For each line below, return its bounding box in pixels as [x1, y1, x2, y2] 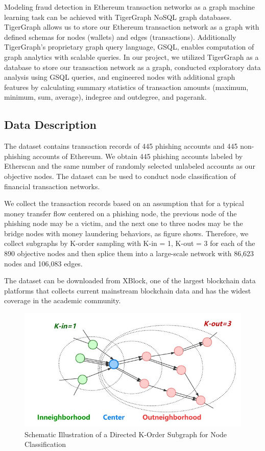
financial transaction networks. [4, 181, 100, 191]
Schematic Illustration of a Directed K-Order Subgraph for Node [25, 429, 227, 439]
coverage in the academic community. [4, 295, 121, 306]
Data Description [4, 117, 97, 132]
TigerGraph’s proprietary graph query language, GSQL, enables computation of [4, 41, 254, 52]
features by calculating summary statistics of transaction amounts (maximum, [4, 81, 249, 92]
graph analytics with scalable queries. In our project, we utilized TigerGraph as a [4, 51, 259, 62]
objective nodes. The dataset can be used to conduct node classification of [4, 170, 236, 181]
